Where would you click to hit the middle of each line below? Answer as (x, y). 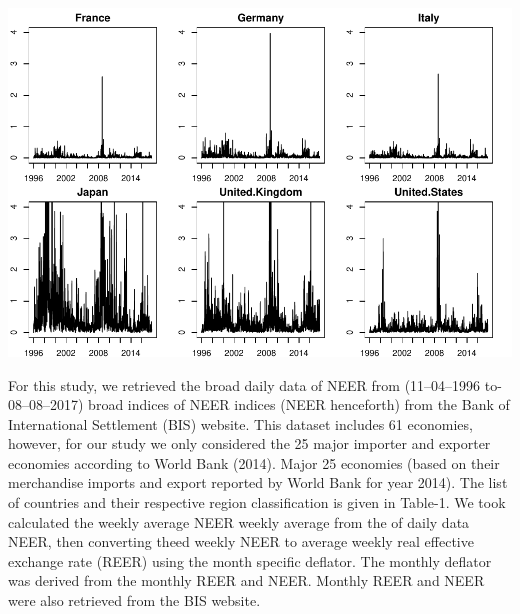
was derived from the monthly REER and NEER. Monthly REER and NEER (246, 580)
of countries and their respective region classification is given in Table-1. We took (257, 502)
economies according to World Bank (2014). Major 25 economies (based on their (254, 462)
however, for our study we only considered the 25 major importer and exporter (249, 443)
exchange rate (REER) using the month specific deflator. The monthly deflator (250, 560)
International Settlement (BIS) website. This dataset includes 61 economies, (240, 423)
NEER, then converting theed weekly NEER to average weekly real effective (241, 541)
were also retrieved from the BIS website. (134, 600)
